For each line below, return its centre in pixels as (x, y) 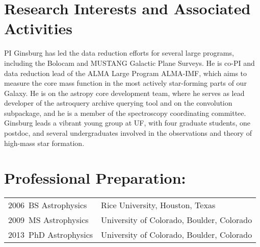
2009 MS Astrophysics (48, 220)
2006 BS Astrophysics (48, 205)
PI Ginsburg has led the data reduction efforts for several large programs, (119, 53)
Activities (38, 28)
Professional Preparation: (95, 178)
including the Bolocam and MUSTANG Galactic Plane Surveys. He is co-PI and (129, 63)
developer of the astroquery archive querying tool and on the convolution (118, 103)
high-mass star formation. (44, 143)
